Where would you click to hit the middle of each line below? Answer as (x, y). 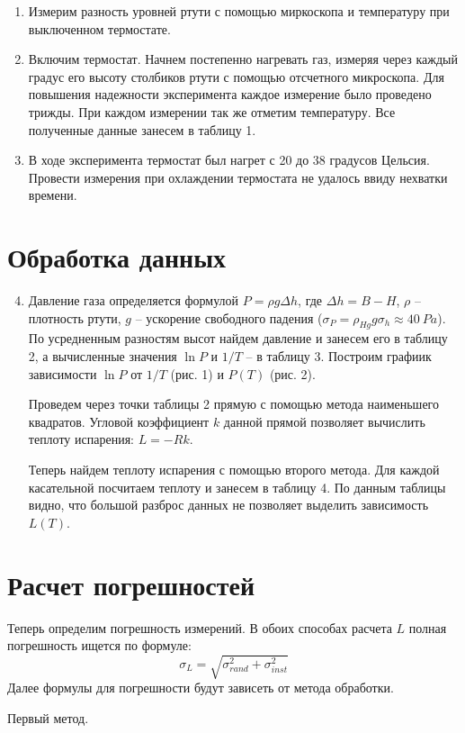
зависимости (63, 373)
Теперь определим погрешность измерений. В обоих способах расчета (200, 627)
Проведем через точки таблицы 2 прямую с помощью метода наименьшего (233, 404)
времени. (53, 195)
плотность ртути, (75, 317)
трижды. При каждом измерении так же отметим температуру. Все (212, 111)
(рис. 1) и (197, 373)
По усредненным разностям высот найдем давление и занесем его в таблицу (238, 338)
